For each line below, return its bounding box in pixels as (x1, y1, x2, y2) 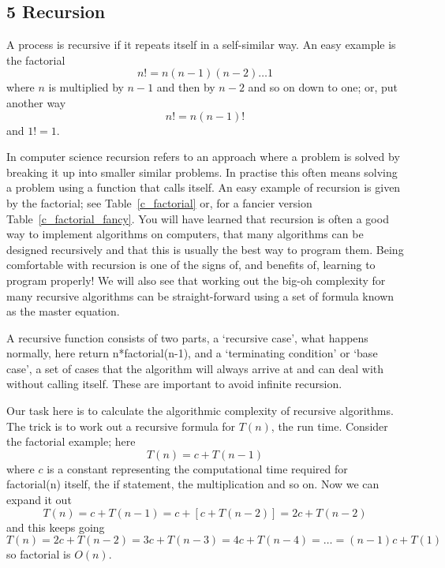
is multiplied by (48, 79, 124, 95)
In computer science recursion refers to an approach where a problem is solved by (6, 148, 400, 165)
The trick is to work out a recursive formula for (6, 417, 236, 434)
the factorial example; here (6, 433, 136, 450)
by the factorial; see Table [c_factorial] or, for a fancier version (6, 194, 312, 211)
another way (6, 94, 66, 110)
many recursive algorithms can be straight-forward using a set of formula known (6, 287, 395, 304)
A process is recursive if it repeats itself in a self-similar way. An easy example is (6, 36, 396, 53)
